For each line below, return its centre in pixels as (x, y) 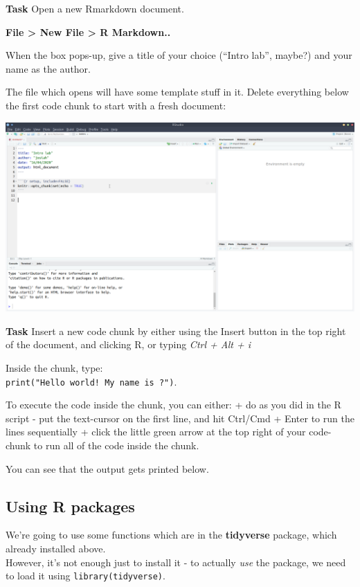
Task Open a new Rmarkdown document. (95, 8)
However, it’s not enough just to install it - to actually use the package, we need (176, 562)
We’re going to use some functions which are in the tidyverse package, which (171, 535)
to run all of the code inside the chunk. (116, 445)
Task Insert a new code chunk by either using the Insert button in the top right (176, 331)
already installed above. (56, 549)
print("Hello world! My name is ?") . (91, 381)
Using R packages (70, 506)
